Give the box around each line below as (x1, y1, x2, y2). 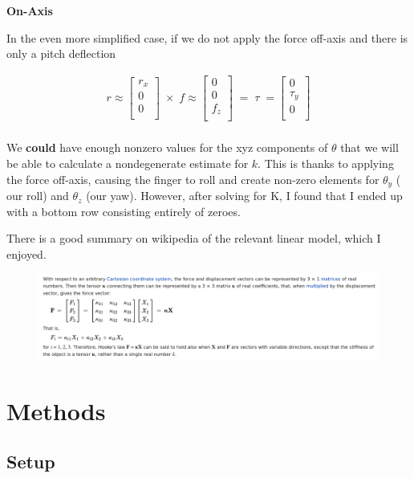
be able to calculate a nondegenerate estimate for (6, 155, 249, 172)
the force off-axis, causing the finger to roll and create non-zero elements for (6, 170, 379, 187)
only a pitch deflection (6, 45, 116, 62)
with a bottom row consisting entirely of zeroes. (6, 202, 241, 219)
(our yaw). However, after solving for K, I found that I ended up (86, 187, 403, 204)
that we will (340, 139, 399, 156)
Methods (6, 394, 106, 427)
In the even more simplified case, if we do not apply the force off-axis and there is (6, 29, 408, 46)
